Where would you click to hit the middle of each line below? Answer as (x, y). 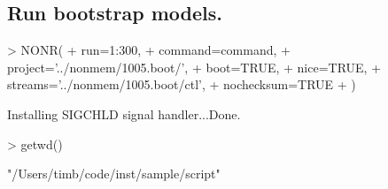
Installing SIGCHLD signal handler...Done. (124, 113)
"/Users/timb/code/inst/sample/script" (114, 174)
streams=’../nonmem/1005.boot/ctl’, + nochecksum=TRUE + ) (182, 84)
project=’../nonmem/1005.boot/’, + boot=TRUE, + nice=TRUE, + (194, 67)
